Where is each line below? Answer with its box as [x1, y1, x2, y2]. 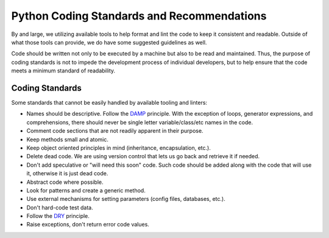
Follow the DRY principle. [26, 212, 90, 220]
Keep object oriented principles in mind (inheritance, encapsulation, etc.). [26, 144, 211, 152]
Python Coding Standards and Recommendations [11, 9, 267, 23]
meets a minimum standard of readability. [11, 67, 116, 74]
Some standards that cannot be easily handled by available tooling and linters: [11, 99, 207, 107]
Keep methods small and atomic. [26, 136, 109, 143]
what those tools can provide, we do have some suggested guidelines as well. [11, 38, 207, 46]
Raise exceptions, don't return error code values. [26, 221, 149, 228]
